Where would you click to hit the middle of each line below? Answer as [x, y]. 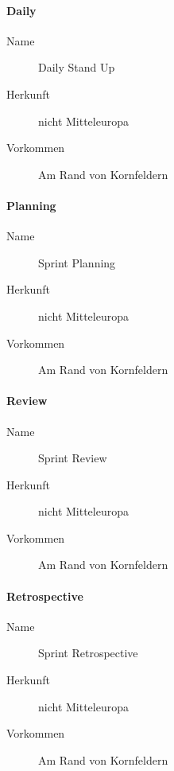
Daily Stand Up [77, 67]
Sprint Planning [77, 262]
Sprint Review [73, 458]
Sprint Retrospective [88, 653]
